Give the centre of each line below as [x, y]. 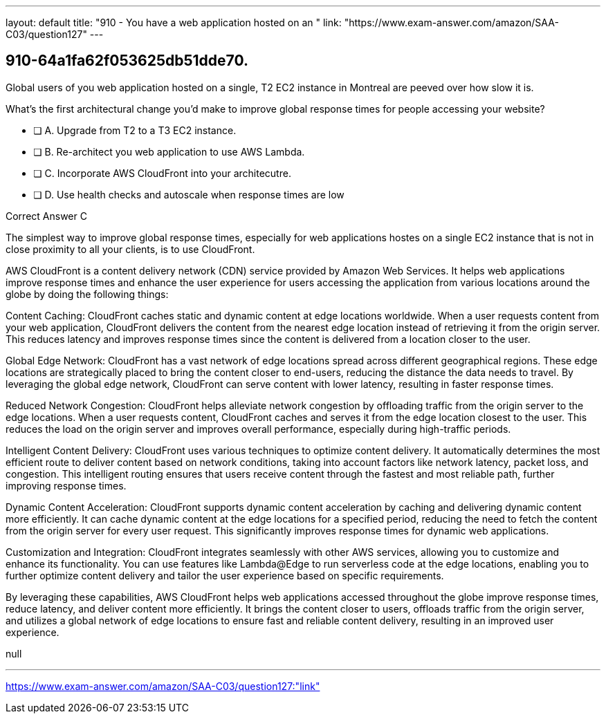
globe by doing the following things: [87, 294]
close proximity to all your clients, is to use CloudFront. [130, 249]
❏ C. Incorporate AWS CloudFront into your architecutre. [162, 173]
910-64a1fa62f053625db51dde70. [127, 61]
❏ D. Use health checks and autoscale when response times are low [189, 194]
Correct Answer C [46, 216]
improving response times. [66, 485]
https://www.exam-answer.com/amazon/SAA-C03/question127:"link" [163, 686]
